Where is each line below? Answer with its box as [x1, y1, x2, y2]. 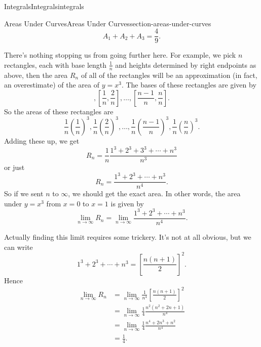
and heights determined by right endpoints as [115, 59, 256, 70]
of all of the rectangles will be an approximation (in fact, [81, 69, 257, 80]
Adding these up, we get [4, 135, 80, 146]
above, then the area [4, 69, 68, 80]
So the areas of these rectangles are [4, 106, 114, 116]
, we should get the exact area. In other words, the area [68, 188, 241, 199]
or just [4, 162, 25, 172]
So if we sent [4, 188, 44, 199]
